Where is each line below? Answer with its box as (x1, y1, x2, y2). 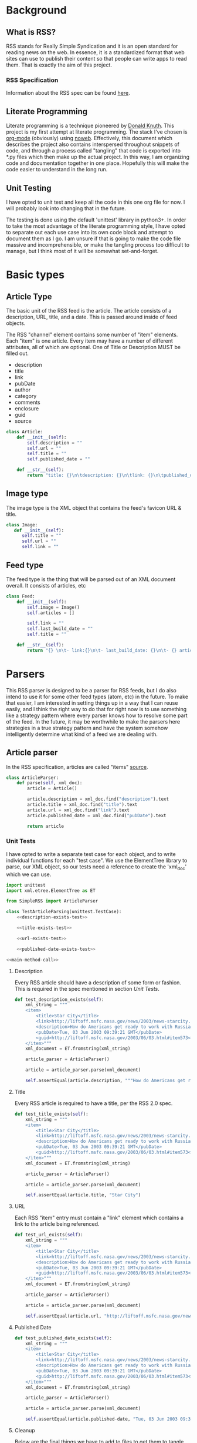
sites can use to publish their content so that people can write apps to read (6, 55, 187, 62)
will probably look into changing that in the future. (6, 204, 126, 212)
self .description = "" (27, 440, 83, 446)
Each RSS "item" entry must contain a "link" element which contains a (14, 1214, 184, 1222)
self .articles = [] (27, 610, 75, 616)
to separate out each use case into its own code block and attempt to (6, 228, 174, 235)
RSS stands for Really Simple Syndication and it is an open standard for (6, 42, 178, 49)
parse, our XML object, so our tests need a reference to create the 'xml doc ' (6, 863, 187, 871)
